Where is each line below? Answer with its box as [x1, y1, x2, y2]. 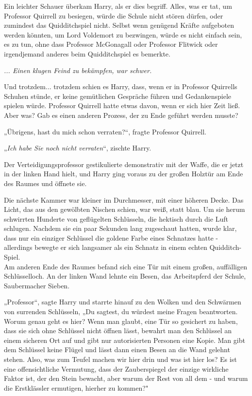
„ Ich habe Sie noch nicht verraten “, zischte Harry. [4, 143, 151, 153]
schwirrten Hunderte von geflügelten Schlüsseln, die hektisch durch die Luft [4, 213, 228, 224]
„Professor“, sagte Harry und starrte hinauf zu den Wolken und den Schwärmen [4, 297, 241, 307]
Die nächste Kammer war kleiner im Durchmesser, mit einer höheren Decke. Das [4, 194, 244, 205]
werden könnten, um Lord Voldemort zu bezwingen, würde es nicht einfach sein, [4, 29, 242, 39]
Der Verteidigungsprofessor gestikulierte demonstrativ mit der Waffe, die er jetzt [4, 159, 244, 169]
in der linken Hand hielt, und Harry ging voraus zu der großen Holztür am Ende [4, 169, 243, 179]
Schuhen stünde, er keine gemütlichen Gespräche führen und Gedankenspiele [4, 91, 232, 101]
